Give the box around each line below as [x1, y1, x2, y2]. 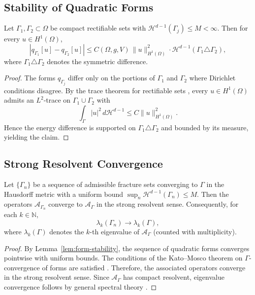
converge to [48, 199, 83, 209]
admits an [4, 95, 34, 105]
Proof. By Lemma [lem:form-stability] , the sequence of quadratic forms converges [4, 243, 250, 253]
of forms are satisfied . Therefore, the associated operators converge [42, 262, 246, 272]
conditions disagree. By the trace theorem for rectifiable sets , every [4, 85, 208, 95]
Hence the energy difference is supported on [4, 122, 136, 132]
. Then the [197, 188, 229, 199]
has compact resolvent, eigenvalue [123, 272, 224, 282]
